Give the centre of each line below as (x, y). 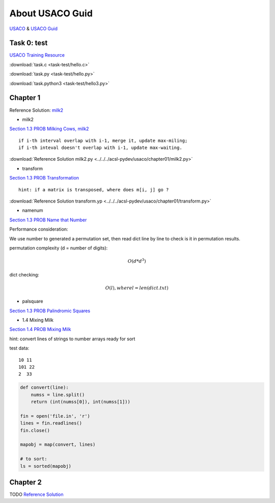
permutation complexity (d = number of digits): (59, 248)
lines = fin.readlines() (51, 423)
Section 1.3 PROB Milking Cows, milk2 (49, 129)
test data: (19, 348)
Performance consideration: (39, 229)
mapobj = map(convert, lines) (58, 445)
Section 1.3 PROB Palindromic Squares (50, 311)
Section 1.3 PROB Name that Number (48, 220)
